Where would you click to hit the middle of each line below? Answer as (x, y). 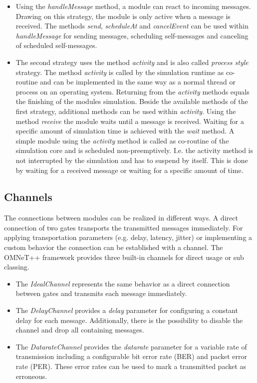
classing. (17, 267)
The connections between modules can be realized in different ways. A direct (121, 218)
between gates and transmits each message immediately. (101, 293)
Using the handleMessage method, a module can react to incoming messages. (133, 6)
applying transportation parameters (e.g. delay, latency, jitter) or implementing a (128, 237)
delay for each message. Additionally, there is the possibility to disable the (129, 320)
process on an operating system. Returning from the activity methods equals (132, 91)
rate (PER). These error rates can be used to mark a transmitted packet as (131, 366)
